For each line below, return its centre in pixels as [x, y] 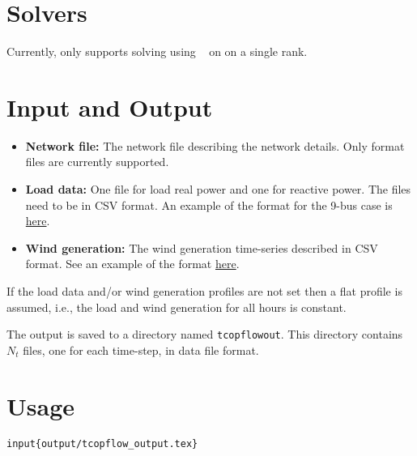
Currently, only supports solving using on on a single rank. [157, 51]
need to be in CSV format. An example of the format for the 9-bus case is [209, 205]
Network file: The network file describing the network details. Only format [215, 145]
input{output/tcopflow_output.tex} [102, 443]
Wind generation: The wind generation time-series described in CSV [202, 247]
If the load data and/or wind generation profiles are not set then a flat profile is [204, 291]
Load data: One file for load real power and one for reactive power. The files [218, 189]
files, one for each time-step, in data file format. [141, 349]
